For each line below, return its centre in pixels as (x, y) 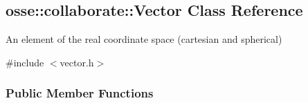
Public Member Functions (80, 93)
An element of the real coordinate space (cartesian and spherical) (144, 39)
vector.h (77, 62)
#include (25, 62)
